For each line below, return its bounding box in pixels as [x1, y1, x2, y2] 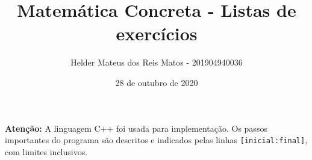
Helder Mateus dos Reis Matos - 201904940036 [70, 56, 243, 69]
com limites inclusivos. [5, 145, 88, 158]
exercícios [116, 21, 198, 46]
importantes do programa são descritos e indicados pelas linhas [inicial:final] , [5, 134, 308, 146]
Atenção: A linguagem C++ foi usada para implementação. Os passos [5, 122, 267, 134]
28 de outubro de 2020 [115, 76, 198, 88]
